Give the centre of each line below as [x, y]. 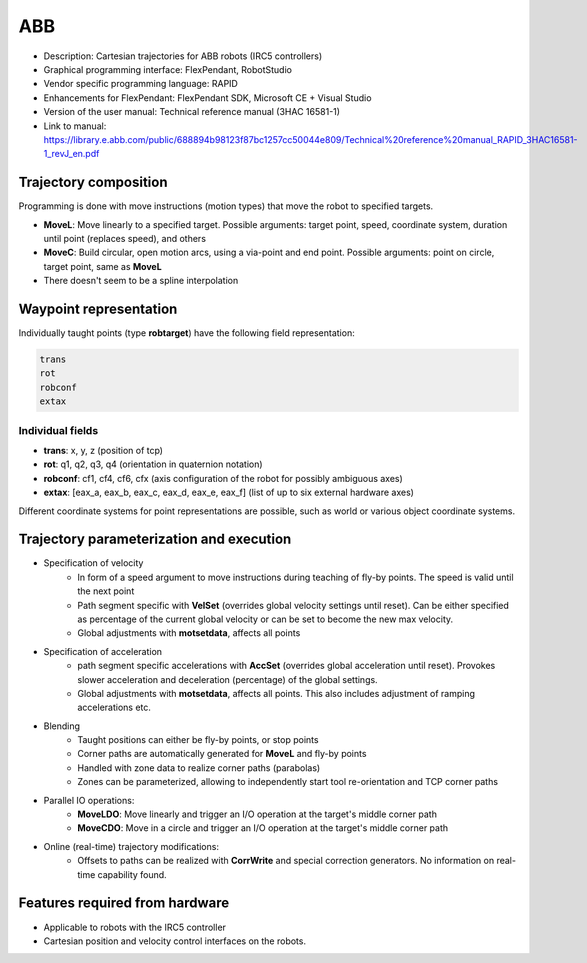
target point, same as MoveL [102, 266]
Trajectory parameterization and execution [155, 539]
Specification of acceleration [103, 651]
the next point [106, 591]
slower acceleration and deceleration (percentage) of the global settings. [228, 679]
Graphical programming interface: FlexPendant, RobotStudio [167, 69]
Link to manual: [75, 126]
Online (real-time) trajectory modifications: [131, 846]
